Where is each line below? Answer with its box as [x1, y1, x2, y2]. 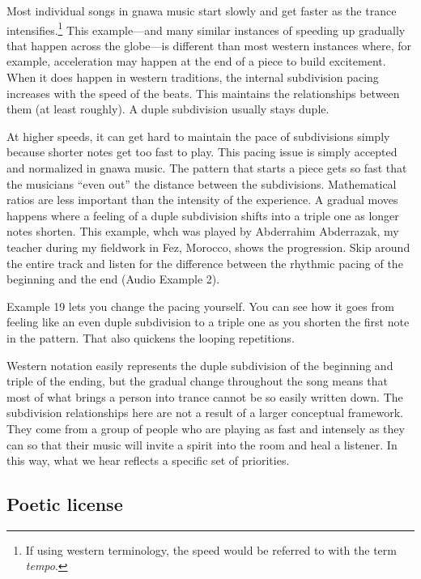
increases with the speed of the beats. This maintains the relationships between [6, 84, 400, 101]
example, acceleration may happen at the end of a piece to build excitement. [6, 53, 386, 70]
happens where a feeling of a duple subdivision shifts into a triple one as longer [6, 206, 399, 224]
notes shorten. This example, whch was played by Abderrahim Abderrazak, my [6, 223, 399, 240]
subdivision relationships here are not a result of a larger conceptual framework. [6, 404, 403, 421]
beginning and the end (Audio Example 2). [6, 270, 220, 287]
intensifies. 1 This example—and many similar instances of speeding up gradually [6, 19, 406, 38]
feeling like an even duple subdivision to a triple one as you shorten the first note [6, 313, 410, 330]
